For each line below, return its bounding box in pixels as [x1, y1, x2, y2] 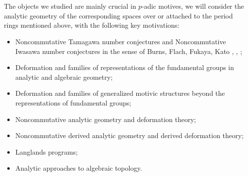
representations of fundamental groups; [15, 97, 132, 107]
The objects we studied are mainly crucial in [4, 1, 136, 11]
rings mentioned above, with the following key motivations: [4, 20, 180, 30]
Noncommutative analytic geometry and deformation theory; [15, 114, 196, 124]
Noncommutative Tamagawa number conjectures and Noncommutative [15, 36, 226, 46]
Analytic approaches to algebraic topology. [15, 163, 142, 173]
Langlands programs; [15, 146, 78, 157]
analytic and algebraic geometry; [15, 71, 113, 82]
